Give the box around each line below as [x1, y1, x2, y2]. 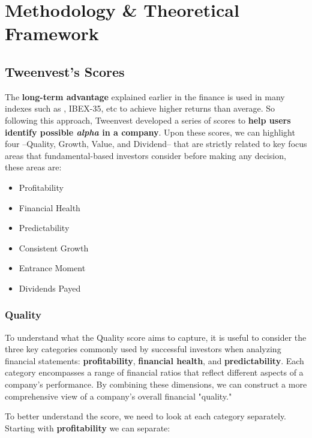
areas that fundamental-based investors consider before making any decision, [5, 149, 286, 161]
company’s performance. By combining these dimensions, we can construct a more [5, 378, 307, 391]
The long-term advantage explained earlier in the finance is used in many [5, 90, 285, 103]
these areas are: [5, 161, 62, 173]
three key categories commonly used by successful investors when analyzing [5, 343, 281, 355]
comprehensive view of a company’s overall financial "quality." [5, 389, 232, 402]
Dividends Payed [19, 281, 81, 294]
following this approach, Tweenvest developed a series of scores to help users [5, 113, 291, 126]
